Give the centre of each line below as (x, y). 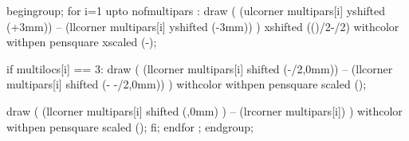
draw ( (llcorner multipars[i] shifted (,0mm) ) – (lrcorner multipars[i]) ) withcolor (204, 110)
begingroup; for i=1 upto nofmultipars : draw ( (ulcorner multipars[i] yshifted (196, 10)
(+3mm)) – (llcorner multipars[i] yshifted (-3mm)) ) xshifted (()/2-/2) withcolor (203, 26)
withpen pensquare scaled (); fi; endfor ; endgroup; (130, 126)
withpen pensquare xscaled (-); (82, 42)
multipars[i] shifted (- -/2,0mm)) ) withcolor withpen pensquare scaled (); (187, 84)
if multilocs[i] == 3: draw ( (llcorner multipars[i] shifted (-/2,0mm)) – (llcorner (200, 68)
